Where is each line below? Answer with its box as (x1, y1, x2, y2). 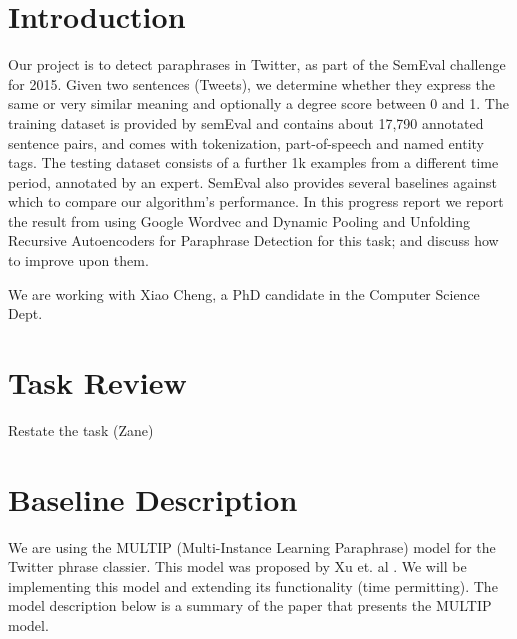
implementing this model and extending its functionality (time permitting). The (8, 575, 498, 596)
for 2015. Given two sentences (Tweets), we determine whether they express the (8, 73, 496, 94)
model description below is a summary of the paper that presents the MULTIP (8, 595, 492, 616)
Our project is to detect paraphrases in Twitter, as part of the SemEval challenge (8, 54, 506, 75)
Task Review (8, 362, 187, 403)
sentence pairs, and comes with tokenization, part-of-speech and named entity (8, 132, 484, 153)
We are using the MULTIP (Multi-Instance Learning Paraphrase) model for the (8, 536, 496, 557)
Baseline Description (8, 478, 298, 519)
